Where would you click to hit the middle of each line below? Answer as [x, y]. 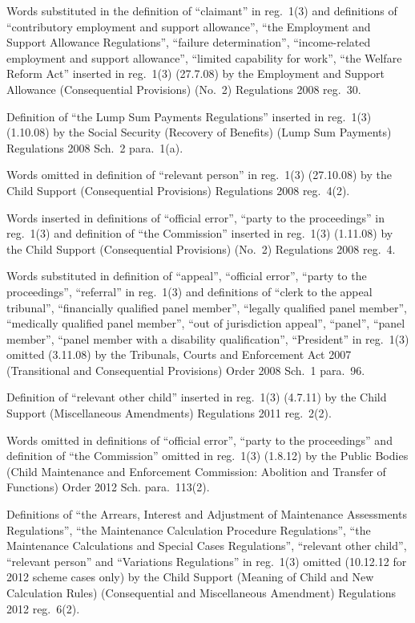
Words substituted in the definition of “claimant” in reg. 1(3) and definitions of [202, 10]
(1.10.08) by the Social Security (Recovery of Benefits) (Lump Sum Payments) [199, 132]
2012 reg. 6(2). [43, 608]
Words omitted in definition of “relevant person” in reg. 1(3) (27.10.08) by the [199, 175]
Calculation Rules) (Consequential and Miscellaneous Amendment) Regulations [201, 592]
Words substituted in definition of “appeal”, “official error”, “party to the [187, 276]
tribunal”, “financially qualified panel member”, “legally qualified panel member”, [207, 307]
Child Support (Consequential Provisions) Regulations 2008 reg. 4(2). [178, 190]
